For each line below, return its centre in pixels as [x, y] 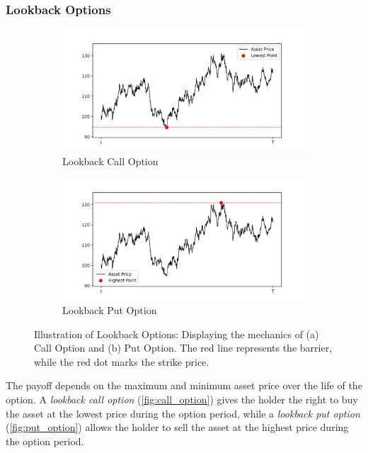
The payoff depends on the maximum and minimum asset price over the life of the [184, 385]
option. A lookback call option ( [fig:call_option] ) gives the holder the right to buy [182, 399]
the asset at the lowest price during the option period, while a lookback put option [183, 413]
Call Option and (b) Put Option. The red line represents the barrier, [183, 348]
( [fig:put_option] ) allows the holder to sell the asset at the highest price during [177, 427]
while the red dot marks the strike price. [122, 361]
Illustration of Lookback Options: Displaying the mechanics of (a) [177, 334]
